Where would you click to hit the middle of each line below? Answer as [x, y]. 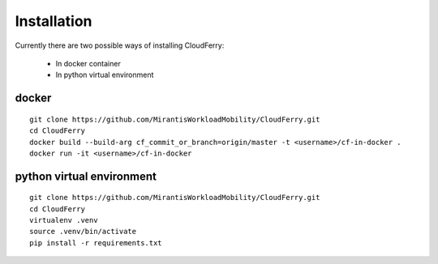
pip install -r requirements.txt [96, 243]
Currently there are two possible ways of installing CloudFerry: [120, 45]
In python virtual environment [105, 75]
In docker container [88, 63]
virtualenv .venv [64, 220]
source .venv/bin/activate [83, 232]
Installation [54, 21]
